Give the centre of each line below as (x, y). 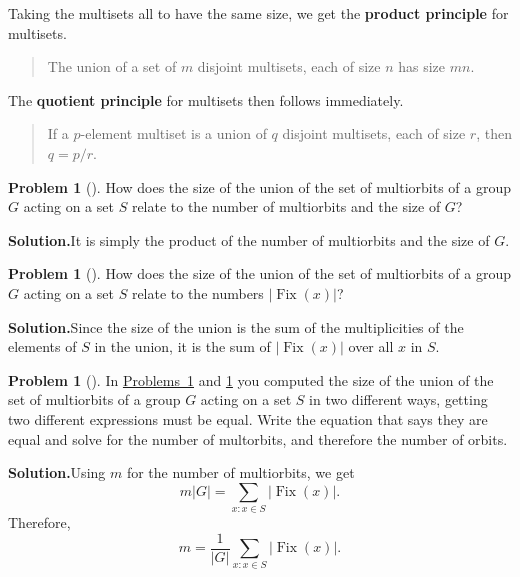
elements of (42, 346)
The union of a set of (112, 66)
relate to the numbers (197, 292)
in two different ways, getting (398, 399)
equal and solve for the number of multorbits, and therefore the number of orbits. (258, 438)
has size (422, 66)
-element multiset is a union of (173, 133)
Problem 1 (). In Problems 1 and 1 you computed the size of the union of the (251, 379)
